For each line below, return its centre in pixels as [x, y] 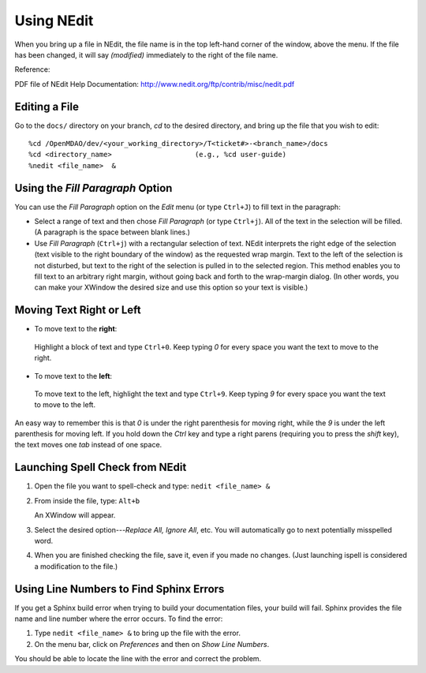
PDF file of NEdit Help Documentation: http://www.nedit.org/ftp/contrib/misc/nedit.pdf [155, 84]
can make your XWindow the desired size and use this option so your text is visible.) [171, 287]
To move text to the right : [76, 329]
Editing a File [47, 107]
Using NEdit [54, 21]
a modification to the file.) [76, 566]
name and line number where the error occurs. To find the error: [119, 619]
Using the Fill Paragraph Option [93, 188]
